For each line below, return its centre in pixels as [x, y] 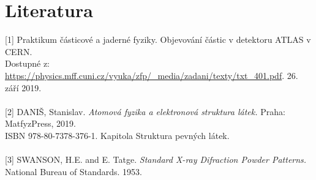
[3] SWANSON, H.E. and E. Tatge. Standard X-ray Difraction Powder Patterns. [156, 159]
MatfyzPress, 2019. [40, 123]
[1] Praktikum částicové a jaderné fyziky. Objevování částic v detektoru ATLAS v [158, 39]
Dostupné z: [27, 63]
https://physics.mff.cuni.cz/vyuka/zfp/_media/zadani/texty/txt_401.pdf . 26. [152, 75]
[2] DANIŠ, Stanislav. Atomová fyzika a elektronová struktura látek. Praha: [145, 111]
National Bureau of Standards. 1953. [73, 171]
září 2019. [23, 87]
